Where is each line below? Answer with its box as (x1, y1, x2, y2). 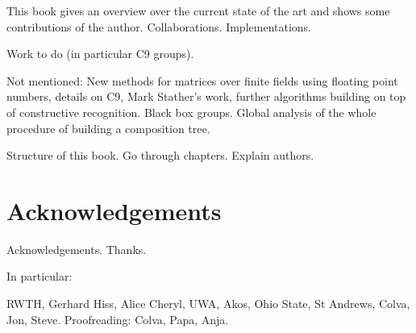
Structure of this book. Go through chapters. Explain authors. (6, 147, 314, 164)
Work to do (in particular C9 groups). (6, 45, 194, 62)
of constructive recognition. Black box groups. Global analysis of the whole (6, 103, 376, 120)
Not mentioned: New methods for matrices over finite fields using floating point (6, 72, 398, 89)
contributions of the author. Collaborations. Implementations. (6, 18, 312, 35)
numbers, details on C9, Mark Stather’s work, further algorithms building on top (6, 88, 406, 105)
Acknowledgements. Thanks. (6, 240, 147, 257)
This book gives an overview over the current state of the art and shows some (6, 2, 390, 19)
